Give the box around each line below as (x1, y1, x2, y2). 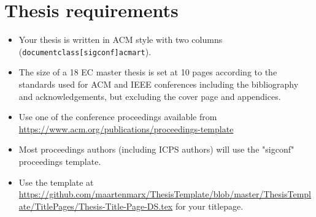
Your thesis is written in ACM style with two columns (18, 33, 223, 46)
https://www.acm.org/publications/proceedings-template (18, 122, 234, 135)
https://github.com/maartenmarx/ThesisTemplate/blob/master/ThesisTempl (18, 188, 311, 200)
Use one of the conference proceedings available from (18, 110, 217, 123)
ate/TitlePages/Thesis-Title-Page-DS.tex (18, 199, 173, 212)
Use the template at (18, 175, 94, 188)
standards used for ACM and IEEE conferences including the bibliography (18, 77, 299, 90)
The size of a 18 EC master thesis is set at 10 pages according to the (18, 66, 277, 78)
